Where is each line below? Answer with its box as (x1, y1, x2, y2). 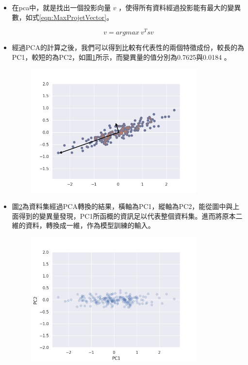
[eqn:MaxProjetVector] (39, 12, 107, 22)
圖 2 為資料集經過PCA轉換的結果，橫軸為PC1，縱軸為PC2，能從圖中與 (12, 201, 233, 211)
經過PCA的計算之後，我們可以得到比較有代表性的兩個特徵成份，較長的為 (12, 42, 244, 52)
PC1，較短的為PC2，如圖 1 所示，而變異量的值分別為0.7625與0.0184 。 (12, 52, 231, 62)
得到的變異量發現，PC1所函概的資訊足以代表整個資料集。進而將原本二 (18, 210, 243, 221)
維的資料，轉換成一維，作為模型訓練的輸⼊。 (12, 220, 155, 230)
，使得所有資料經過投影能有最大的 (118, 2, 228, 12)
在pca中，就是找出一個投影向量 (12, 2, 111, 12)
